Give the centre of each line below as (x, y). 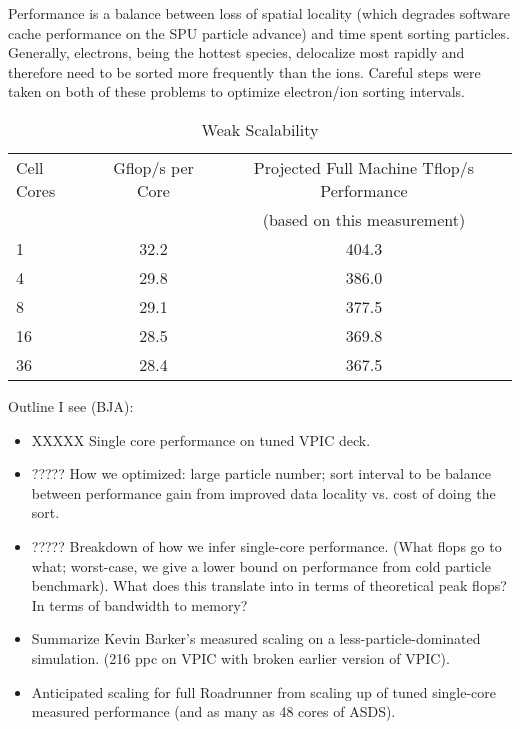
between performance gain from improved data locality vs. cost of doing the (263, 492)
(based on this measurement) (364, 219)
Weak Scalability (260, 129)
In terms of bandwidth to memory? (139, 604)
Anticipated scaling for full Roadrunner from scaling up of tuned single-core (264, 691)
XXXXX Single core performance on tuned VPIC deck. (201, 439)
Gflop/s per (153, 167)
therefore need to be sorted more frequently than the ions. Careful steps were (244, 71)
